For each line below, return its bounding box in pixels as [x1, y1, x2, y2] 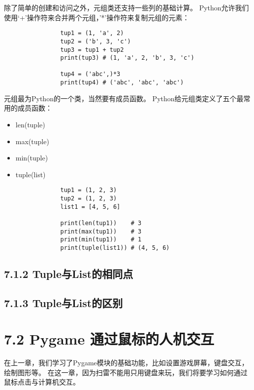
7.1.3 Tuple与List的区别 [4, 295, 123, 310]
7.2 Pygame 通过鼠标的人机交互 [4, 329, 214, 349]
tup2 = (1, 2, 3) [60, 195, 117, 202]
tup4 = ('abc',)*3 [60, 71, 121, 78]
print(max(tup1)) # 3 [60, 228, 142, 235]
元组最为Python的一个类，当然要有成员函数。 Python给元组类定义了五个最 [4, 93, 244, 103]
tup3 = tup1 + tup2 [60, 46, 124, 53]
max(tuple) [15, 136, 49, 146]
